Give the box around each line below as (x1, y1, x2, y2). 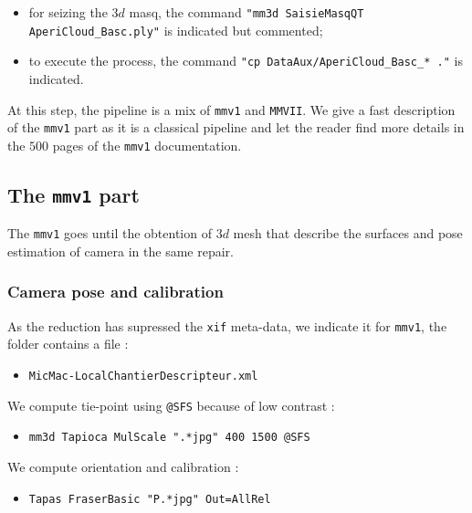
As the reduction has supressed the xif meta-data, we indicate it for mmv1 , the (7, 316, 447, 335)
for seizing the (28, 3, 108, 21)
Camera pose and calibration (7, 280, 224, 303)
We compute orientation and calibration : (7, 457, 239, 476)
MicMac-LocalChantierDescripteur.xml (28, 370, 258, 383)
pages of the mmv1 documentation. (52, 135, 242, 154)
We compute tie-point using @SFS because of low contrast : (7, 395, 335, 414)
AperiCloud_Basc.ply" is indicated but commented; (28, 20, 323, 39)
